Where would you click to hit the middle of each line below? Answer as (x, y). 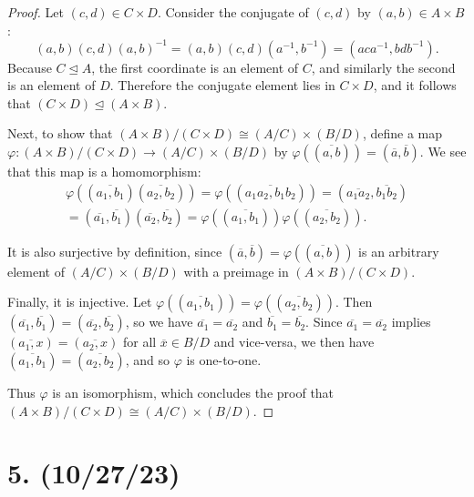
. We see (443, 152)
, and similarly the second (383, 67)
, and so (147, 359)
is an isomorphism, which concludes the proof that (193, 392)
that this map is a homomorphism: (104, 172)
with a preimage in (236, 271)
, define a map (402, 133)
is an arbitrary (399, 251)
